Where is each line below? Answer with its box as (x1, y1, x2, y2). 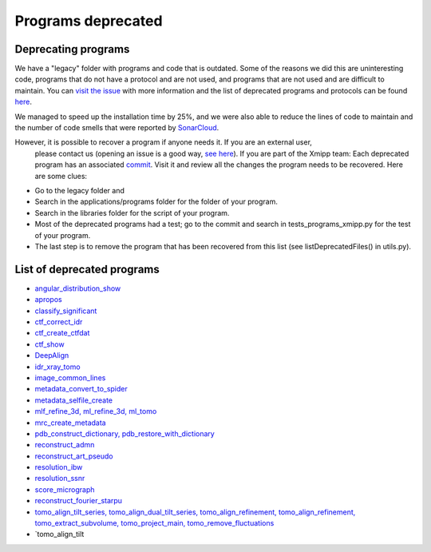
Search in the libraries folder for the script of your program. (34, 208, 230, 217)
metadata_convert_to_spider (34, 384, 128, 394)
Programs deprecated (14, 12, 163, 30)
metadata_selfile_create (34, 395, 113, 405)
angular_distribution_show (34, 284, 121, 293)
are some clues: (34, 171, 88, 181)
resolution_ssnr (34, 474, 85, 483)
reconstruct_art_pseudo (34, 451, 113, 461)
